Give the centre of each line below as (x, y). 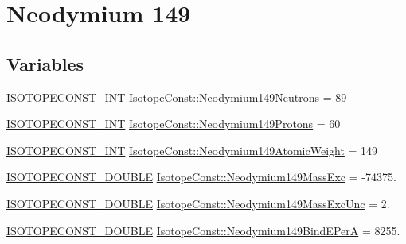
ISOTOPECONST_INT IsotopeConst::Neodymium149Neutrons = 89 (177, 97)
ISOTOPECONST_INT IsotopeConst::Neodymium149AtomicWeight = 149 (192, 150)
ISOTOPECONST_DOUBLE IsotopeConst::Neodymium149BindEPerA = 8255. (203, 230)
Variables (45, 63)
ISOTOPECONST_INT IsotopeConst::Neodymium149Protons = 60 (174, 124)
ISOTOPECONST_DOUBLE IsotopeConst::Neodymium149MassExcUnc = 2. (198, 203)
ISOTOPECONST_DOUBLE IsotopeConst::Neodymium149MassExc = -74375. (201, 177)
